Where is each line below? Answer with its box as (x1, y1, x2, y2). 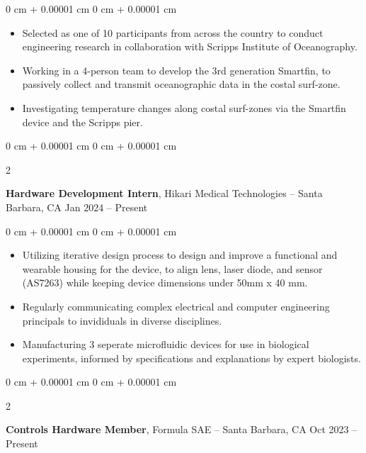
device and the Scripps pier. (22, 114, 143, 129)
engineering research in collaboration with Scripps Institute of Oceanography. (22, 39, 358, 54)
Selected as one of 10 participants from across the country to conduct (22, 25, 324, 40)
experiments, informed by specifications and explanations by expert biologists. (22, 350, 361, 365)
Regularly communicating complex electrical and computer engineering (22, 298, 330, 313)
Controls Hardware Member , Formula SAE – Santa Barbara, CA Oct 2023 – (6, 422, 358, 437)
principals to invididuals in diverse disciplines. (22, 313, 222, 328)
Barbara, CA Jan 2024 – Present (6, 199, 148, 214)
